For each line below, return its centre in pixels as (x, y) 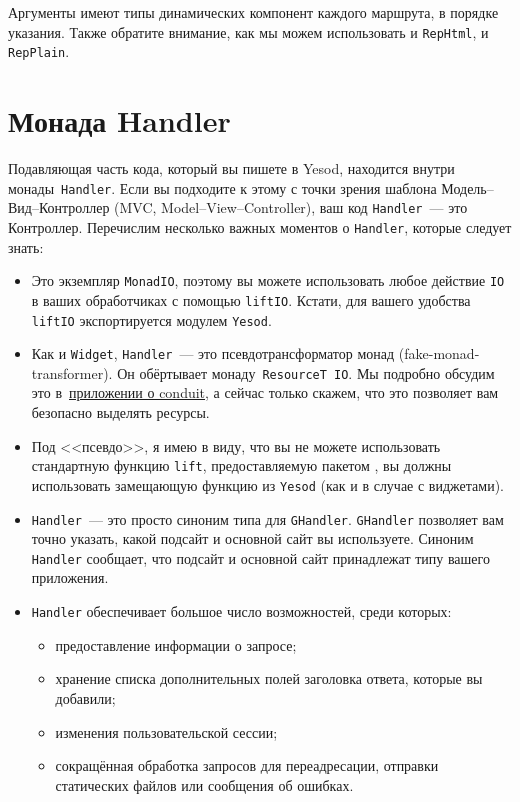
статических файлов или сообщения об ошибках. (204, 784)
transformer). (72, 372)
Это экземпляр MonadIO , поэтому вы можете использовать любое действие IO (268, 280)
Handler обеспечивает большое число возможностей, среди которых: (241, 611)
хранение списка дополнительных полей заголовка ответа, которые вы (269, 678)
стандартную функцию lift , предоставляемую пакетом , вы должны (241, 465)
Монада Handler (119, 120)
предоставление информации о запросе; (176, 644)
